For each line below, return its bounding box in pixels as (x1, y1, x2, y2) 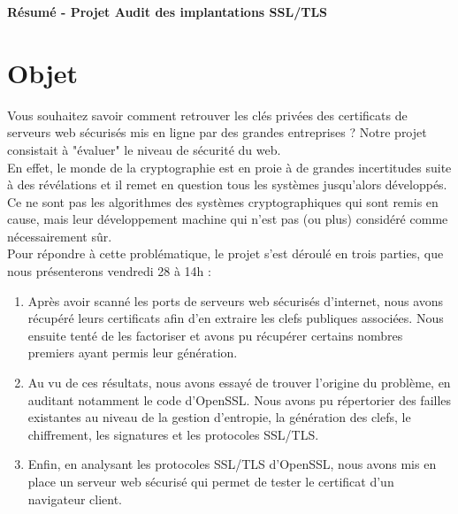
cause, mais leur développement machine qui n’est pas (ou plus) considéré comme (7, 210, 448, 228)
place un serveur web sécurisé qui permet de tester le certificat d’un (27, 472, 394, 490)
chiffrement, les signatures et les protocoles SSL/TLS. (27, 425, 319, 443)
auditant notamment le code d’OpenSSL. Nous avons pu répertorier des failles (27, 390, 452, 409)
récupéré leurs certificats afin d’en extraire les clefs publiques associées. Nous (27, 309, 444, 327)
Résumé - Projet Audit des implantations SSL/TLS (7, 3, 328, 20)
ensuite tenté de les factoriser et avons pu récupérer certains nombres (27, 326, 403, 344)
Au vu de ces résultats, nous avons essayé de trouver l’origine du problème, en (27, 373, 451, 392)
